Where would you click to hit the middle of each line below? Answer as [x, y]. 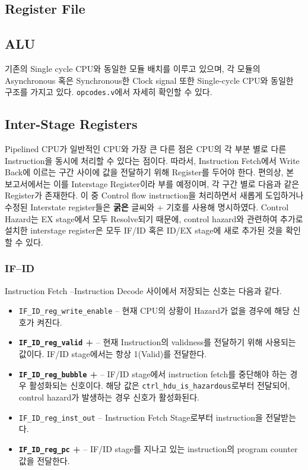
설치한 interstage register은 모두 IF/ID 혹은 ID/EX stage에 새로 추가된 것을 [144, 230]
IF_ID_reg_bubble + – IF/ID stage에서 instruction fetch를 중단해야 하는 [153, 373]
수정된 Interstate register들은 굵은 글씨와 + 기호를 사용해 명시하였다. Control [147, 207]
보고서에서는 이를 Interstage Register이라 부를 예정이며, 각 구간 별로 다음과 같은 [152, 183]
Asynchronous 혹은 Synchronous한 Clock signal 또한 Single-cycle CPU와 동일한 [149, 80]
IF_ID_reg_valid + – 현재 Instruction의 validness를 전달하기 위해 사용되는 [157, 342]
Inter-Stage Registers [71, 124]
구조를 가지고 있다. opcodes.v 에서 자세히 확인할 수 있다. [109, 92]
